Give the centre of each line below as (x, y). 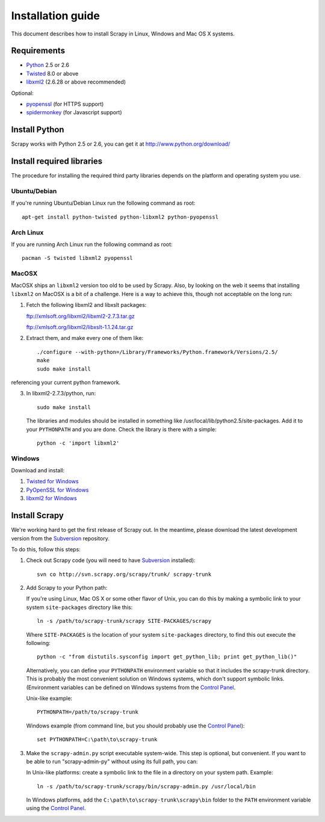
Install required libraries (57, 162)
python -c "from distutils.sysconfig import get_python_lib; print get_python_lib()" (167, 657)
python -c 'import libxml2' (78, 443)
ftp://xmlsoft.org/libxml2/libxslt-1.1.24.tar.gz (80, 327)
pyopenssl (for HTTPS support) (65, 104)
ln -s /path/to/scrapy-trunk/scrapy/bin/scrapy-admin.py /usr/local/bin (146, 786)
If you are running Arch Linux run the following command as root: (92, 244)
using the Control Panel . (56, 808)
